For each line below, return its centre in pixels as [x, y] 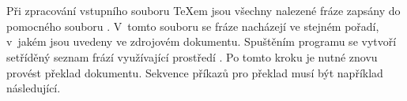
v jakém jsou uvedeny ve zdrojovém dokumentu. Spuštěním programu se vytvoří [202, 41]
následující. [34, 88]
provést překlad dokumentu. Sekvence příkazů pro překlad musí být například [195, 72]
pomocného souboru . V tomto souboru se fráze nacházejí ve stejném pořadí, [193, 26]
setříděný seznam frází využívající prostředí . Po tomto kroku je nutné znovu [192, 56]
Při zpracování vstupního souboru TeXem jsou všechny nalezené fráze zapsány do [203, 11]
